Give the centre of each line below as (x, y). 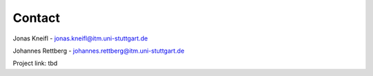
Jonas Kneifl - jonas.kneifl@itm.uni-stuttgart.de (80, 38)
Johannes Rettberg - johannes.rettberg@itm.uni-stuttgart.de (98, 51)
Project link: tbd (35, 63)
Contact (36, 18)
